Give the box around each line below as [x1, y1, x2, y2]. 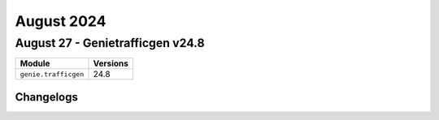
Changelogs [15, 90, 79, 104]
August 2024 [15, 12, 106, 30]
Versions [93, 58, 129, 69]
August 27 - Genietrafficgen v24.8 [15, 36, 205, 50]
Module [20, 58, 50, 69]
